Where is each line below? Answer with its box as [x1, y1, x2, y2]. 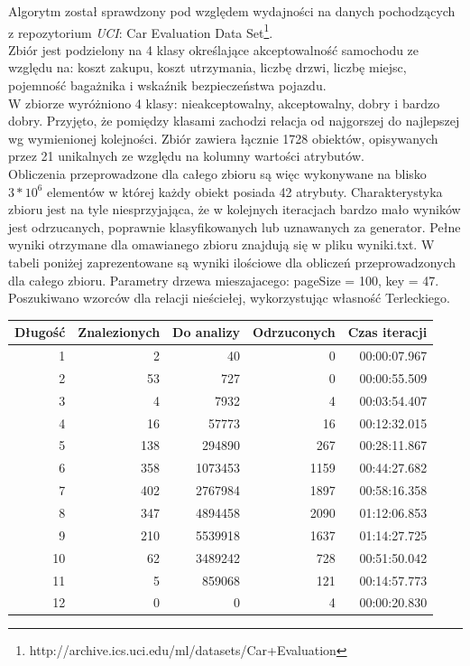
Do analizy [172, 323, 241, 342]
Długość [14, 323, 66, 342]
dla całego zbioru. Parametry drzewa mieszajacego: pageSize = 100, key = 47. [8, 270, 439, 289]
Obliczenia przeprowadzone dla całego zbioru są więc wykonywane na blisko [8, 164, 427, 183]
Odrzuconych [253, 323, 336, 342]
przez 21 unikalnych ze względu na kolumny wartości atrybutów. [8, 146, 364, 165]
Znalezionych [78, 323, 161, 342]
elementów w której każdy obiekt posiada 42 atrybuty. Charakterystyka [47, 182, 443, 201]
